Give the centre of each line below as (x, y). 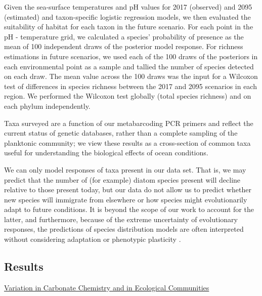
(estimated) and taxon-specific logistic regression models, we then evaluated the (127, 16)
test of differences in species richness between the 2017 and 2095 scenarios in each (130, 86)
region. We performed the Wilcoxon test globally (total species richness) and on (128, 96)
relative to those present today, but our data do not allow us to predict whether (128, 189)
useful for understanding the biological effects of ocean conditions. (106, 153)
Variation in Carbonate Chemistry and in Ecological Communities (107, 287)
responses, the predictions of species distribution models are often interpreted (124, 229)
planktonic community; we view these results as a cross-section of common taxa (127, 142)
